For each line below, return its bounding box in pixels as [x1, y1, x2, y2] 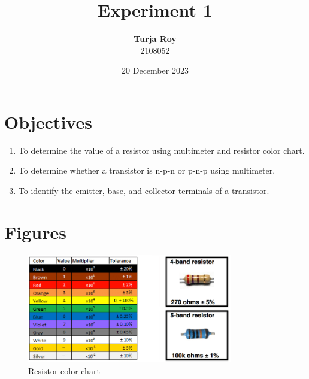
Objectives [4, 109, 92, 134]
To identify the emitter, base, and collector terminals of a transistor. [18, 184, 269, 197]
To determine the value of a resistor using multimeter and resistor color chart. [18, 144, 305, 156]
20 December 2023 [122, 64, 189, 77]
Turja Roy [134, 32, 177, 45]
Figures [4, 219, 66, 244]
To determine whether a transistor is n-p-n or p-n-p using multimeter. [18, 164, 275, 177]
